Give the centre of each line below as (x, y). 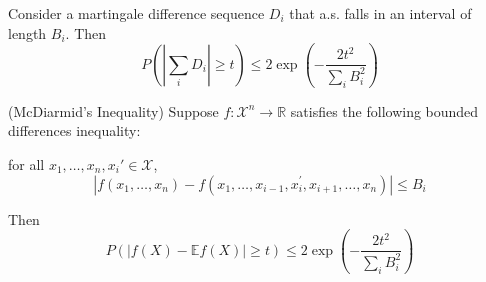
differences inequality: (74, 130)
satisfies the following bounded (384, 110)
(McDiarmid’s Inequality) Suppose (113, 110)
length (27, 32)
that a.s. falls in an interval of (380, 13)
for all (26, 163)
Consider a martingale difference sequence (136, 13)
